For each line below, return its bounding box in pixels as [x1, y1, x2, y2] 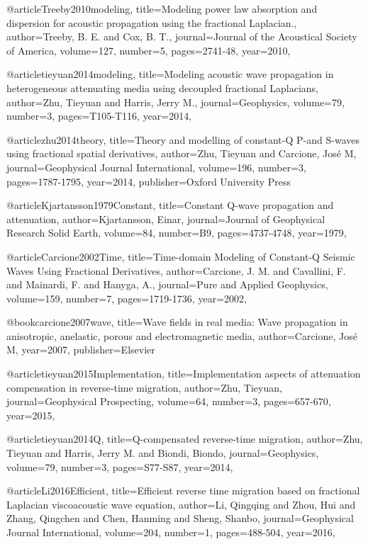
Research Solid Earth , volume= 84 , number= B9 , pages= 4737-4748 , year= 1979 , [6, 225, 347, 240]
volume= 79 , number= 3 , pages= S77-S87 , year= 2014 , [6, 459, 233, 474]
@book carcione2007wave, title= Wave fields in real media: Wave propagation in [6, 314, 348, 329]
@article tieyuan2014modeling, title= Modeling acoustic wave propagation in [6, 67, 334, 81]
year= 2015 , [6, 407, 55, 422]
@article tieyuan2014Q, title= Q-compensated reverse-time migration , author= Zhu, [6, 431, 363, 446]
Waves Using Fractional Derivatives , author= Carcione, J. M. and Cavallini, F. [6, 263, 346, 278]
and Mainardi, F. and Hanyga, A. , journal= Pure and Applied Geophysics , [6, 277, 328, 292]
